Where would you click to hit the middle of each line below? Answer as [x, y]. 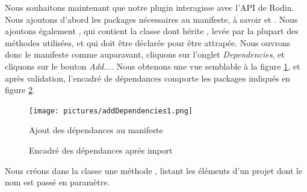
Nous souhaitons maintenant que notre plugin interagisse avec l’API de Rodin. [150, 7]
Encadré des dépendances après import [101, 150]
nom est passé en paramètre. [57, 182]
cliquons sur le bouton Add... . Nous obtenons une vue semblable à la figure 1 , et [153, 66]
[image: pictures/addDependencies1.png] [111, 111]
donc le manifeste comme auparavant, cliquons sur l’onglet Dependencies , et [145, 54]
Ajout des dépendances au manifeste [96, 130]
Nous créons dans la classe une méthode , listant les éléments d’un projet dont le [154, 170]
